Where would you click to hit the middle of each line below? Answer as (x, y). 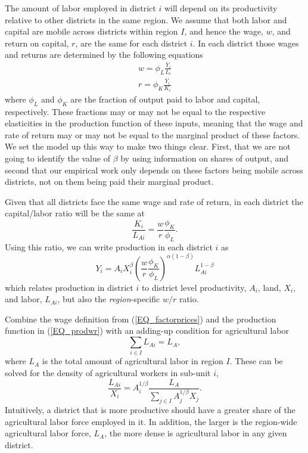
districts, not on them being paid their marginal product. (109, 181)
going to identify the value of (57, 158)
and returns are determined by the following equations (104, 55)
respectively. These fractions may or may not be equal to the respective (135, 111)
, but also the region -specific (109, 299)
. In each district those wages (246, 43)
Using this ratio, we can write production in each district (109, 246)
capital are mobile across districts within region (91, 31)
